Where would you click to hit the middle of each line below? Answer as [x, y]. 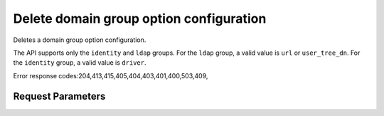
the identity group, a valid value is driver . [80, 63]
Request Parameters [59, 96]
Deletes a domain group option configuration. [80, 40]
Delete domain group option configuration [140, 19]
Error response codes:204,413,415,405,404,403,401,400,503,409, [111, 75]
